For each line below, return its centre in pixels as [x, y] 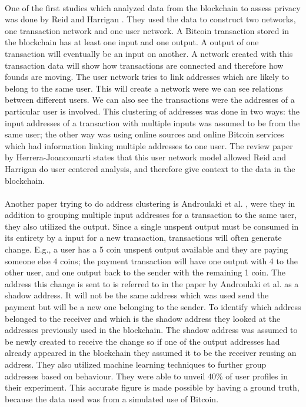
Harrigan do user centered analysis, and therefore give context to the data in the [150, 168]
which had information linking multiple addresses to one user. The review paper [149, 145]
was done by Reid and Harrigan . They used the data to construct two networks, [150, 19]
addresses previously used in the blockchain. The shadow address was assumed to [151, 330]
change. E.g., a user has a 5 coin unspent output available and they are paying [147, 249]
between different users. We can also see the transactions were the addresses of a [150, 100]
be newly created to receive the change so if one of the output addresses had [142, 341]
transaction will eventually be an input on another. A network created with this [149, 53]
